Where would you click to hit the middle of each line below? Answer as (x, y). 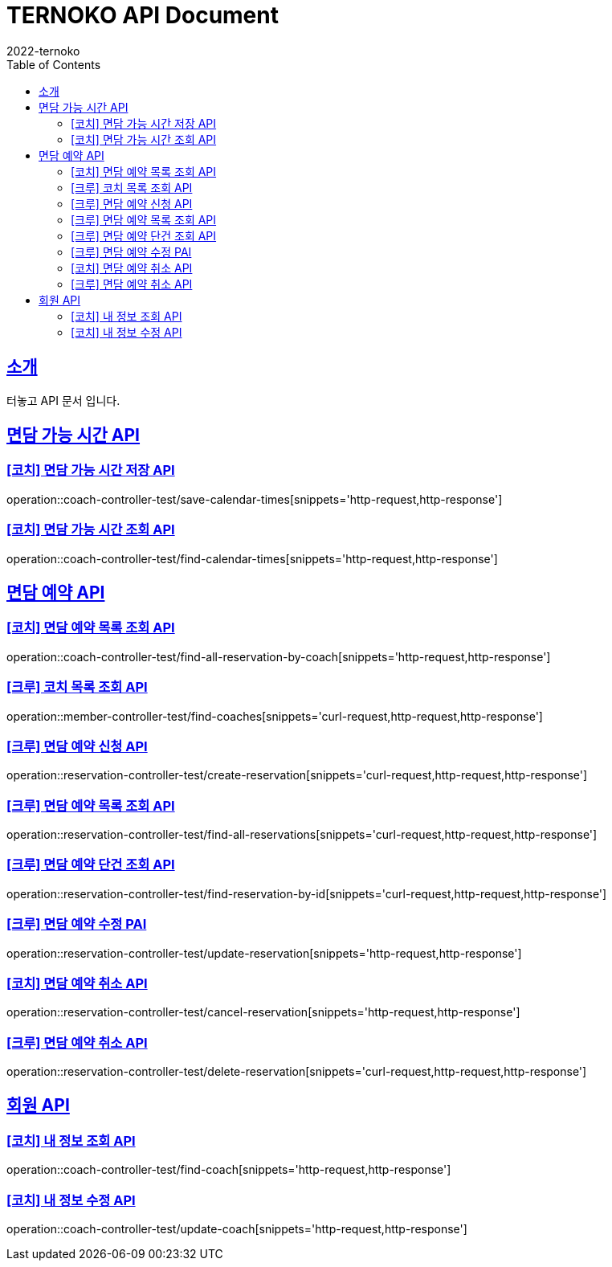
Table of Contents (54, 64)
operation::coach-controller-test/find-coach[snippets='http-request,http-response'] (229, 1170)
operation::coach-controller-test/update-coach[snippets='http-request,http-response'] (237, 1229)
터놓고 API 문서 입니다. (63, 400)
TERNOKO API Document (143, 15)
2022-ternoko (43, 51)
